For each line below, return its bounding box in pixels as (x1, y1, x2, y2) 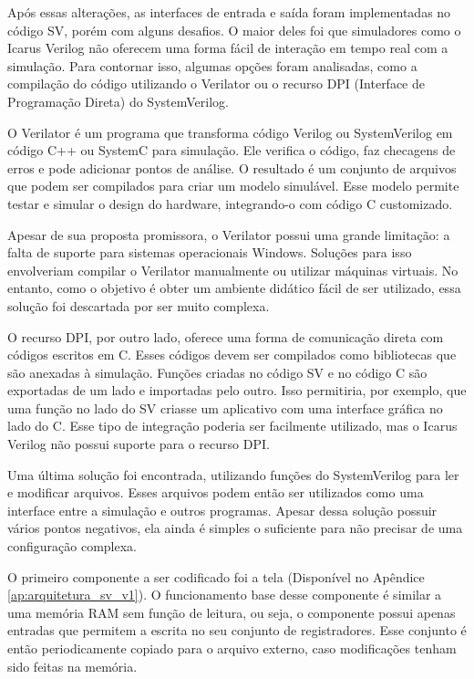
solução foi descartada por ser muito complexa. (7, 296, 270, 315)
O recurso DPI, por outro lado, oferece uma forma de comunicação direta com (7, 327, 444, 346)
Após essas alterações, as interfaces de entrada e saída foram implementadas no (7, 3, 451, 21)
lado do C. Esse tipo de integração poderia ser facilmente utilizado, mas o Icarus (7, 416, 458, 435)
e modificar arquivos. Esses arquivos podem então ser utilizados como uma (7, 483, 424, 502)
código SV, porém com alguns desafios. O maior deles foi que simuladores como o (7, 20, 461, 39)
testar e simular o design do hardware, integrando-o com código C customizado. (7, 193, 453, 213)
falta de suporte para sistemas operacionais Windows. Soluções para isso (7, 243, 412, 262)
